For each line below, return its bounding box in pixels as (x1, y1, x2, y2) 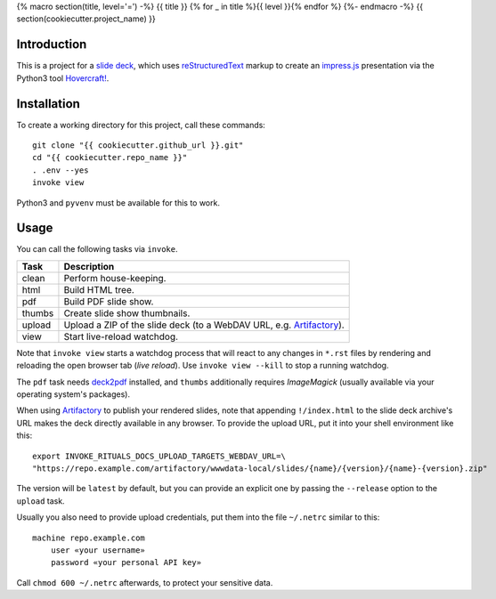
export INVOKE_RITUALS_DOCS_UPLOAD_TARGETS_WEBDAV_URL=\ (32, 450, 287, 461)
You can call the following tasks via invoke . (16, 244, 178, 255)
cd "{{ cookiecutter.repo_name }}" (32, 152, 188, 163)
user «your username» (50, 545, 146, 555)
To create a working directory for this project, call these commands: (16, 119, 266, 130)
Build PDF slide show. (63, 295, 154, 307)
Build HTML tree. (63, 283, 135, 295)
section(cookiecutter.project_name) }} (16, 13, 156, 24)
